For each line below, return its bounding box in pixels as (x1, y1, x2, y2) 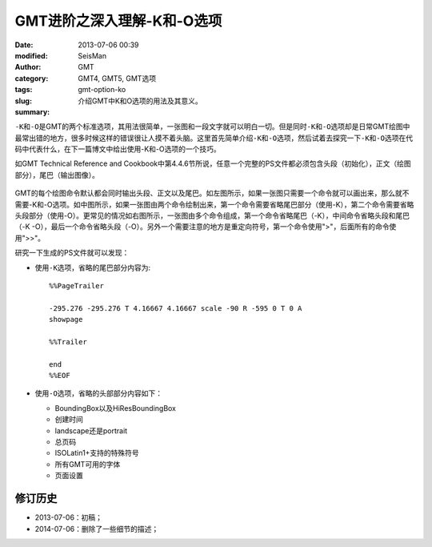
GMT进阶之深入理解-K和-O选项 (14, 12, 222, 30)
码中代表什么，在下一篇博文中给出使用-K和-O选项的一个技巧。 (14, 144, 221, 154)
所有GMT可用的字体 (54, 459, 121, 469)
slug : (14, 96, 32, 106)
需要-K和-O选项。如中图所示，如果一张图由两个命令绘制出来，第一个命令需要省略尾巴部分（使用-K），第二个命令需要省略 (14, 199, 414, 209)
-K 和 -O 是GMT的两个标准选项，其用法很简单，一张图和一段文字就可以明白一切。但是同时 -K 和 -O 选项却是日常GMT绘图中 (14, 122, 410, 131)
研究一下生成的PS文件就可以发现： (14, 248, 130, 258)
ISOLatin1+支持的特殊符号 (54, 448, 139, 458)
